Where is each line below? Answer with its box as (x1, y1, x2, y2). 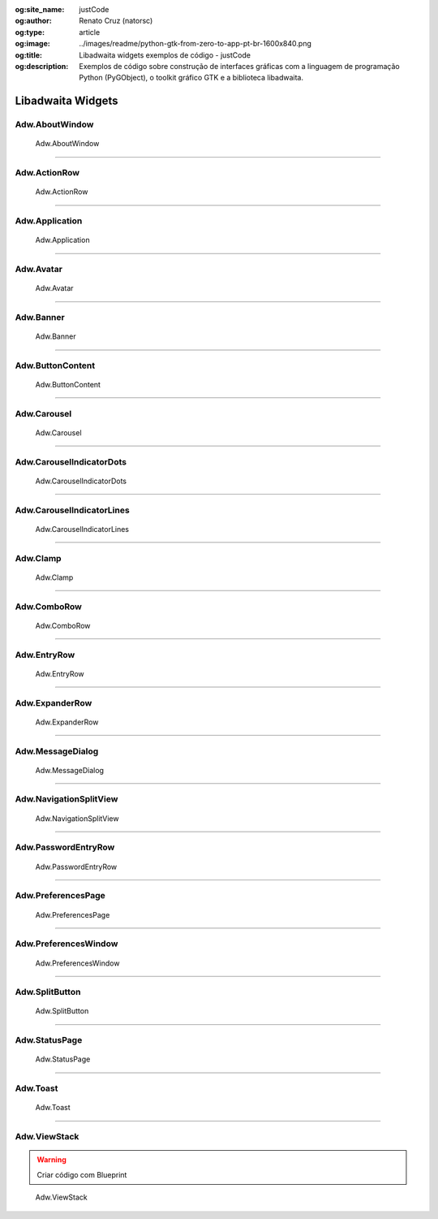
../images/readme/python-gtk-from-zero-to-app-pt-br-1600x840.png (79, 39, 312, 49)
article (79, 27, 101, 37)
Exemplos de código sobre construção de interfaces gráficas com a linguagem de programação (79, 61, 401, 71)
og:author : (15, 16, 52, 26)
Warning (36, 1155, 67, 1165)
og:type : (15, 27, 45, 37)
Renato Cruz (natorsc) (79, 16, 153, 26)
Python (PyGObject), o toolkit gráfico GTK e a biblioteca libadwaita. (79, 73, 304, 83)
